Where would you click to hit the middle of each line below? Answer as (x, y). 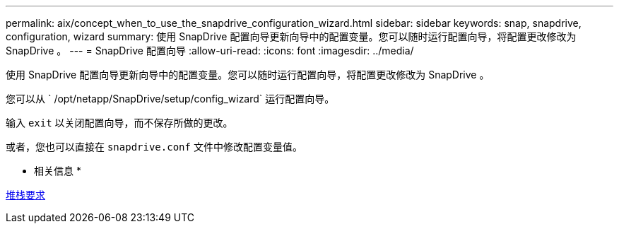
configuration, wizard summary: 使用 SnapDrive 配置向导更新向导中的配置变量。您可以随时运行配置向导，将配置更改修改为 (291, 36)
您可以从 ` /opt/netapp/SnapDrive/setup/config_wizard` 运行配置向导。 (170, 99)
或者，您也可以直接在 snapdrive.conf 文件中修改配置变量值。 (154, 147)
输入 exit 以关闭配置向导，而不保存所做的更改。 (119, 123)
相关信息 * (58, 171)
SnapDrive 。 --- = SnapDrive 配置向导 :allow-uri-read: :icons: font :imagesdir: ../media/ (210, 51)
